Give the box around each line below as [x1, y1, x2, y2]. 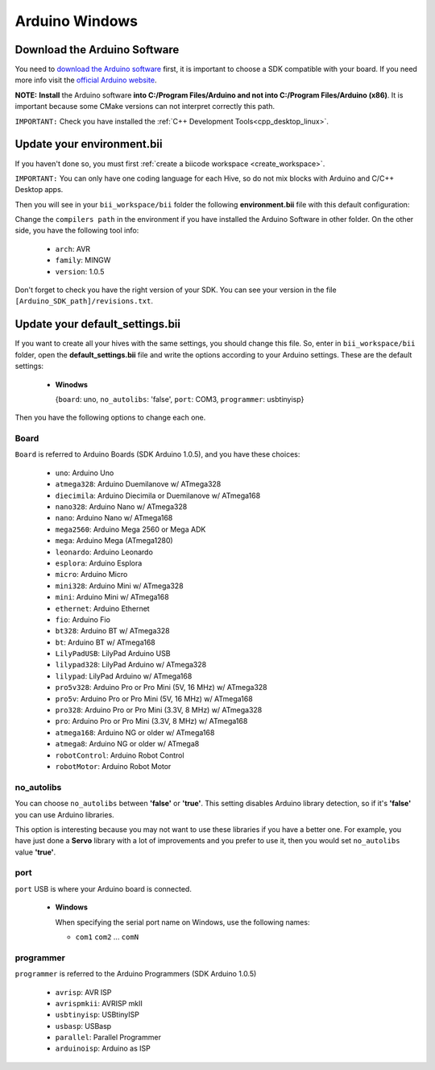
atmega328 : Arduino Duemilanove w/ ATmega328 [55, 479, 222, 489]
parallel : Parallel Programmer [55, 1033, 161, 1043]
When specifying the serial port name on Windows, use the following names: [55, 917, 310, 927]
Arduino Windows [14, 12, 139, 30]
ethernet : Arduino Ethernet [55, 604, 150, 613]
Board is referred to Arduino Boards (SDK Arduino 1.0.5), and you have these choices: [14, 449, 300, 459]
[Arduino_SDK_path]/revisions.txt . [14, 296, 153, 306]
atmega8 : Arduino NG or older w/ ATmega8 [55, 739, 200, 749]
